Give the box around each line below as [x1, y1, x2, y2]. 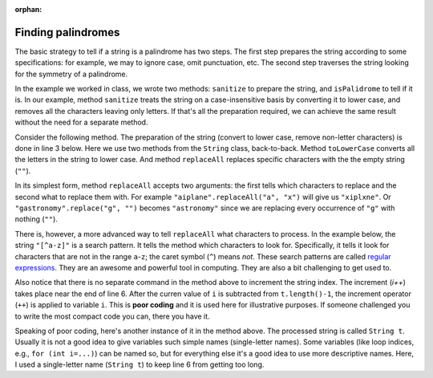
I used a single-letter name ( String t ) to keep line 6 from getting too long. [14, 360, 265, 369]
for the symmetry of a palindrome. [14, 69, 128, 79]
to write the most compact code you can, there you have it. [14, 311, 210, 321]
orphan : [14, 5, 42, 14]
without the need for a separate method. [14, 117, 148, 128]
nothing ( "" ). [14, 214, 58, 224]
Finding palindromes [14, 25, 120, 39]
